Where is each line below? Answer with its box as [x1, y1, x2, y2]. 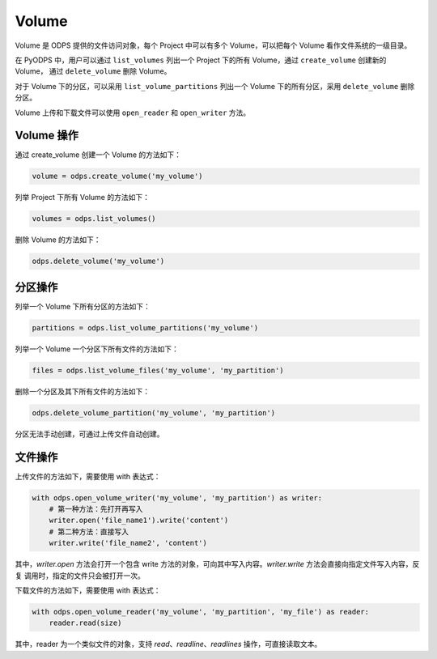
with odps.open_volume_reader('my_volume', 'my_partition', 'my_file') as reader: [32, 607, 370, 616]
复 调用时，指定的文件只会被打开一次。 [15, 571, 145, 580]
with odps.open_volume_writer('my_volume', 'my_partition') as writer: [32, 493, 323, 502]
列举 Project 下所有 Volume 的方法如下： [15, 193, 150, 202]
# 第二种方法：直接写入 [49, 527, 129, 536]
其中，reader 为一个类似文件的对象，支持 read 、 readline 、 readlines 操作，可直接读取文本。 [15, 640, 322, 649]
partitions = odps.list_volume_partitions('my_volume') [32, 323, 259, 332]
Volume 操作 [15, 129, 78, 142]
